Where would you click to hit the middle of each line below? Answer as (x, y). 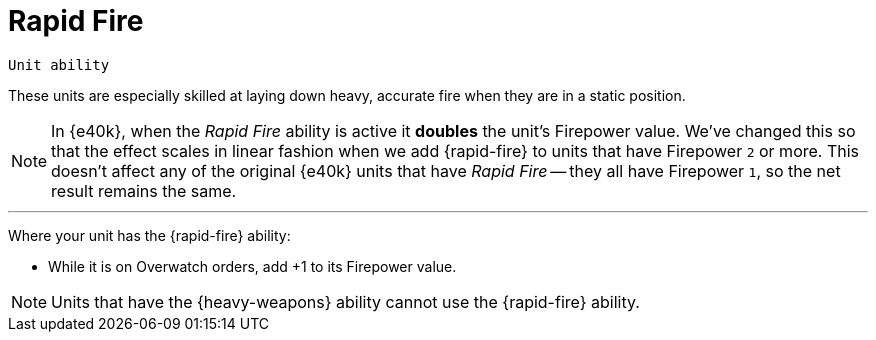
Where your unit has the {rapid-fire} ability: (149, 235)
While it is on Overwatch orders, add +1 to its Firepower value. (252, 266)
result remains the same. (144, 190)
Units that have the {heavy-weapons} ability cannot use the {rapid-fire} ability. (345, 301)
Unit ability (59, 64)
